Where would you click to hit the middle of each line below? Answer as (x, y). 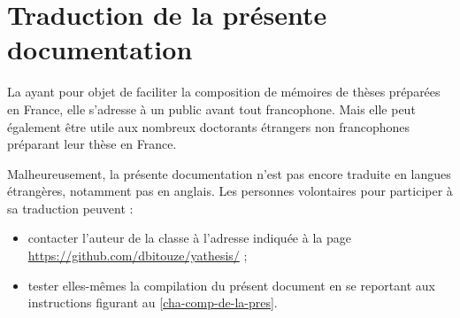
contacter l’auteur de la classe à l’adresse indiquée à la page (189, 238)
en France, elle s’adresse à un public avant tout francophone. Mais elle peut (211, 109)
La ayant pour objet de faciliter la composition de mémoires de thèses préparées (224, 92)
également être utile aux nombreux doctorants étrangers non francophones (209, 126)
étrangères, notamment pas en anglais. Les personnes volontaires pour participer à (230, 191)
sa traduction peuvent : (70, 208)
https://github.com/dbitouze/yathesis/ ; (138, 256)
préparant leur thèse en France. (92, 144)
